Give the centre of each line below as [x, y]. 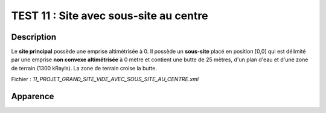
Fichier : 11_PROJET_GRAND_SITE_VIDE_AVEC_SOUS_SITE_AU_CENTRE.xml [105, 79]
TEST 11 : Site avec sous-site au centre [110, 16]
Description [34, 37]
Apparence [33, 96]
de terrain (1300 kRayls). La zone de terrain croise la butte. [84, 68]
